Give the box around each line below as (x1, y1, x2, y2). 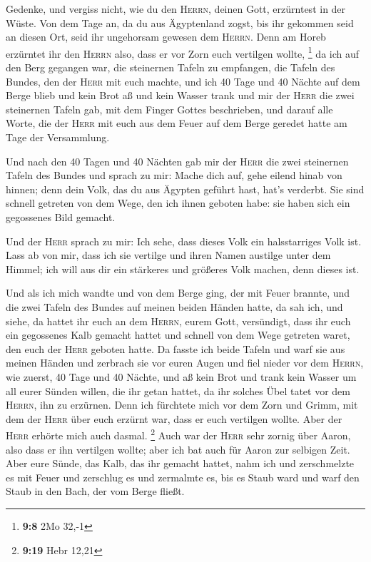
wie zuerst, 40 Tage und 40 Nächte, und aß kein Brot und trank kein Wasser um (6, 369, 357, 384)
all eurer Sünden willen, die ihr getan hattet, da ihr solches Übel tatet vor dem (6, 383, 350, 398)
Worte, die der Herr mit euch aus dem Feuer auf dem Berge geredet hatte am (6, 116, 347, 131)
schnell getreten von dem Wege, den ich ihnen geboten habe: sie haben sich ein (6, 195, 350, 210)
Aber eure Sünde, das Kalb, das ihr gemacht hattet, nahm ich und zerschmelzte (6, 456, 355, 471)
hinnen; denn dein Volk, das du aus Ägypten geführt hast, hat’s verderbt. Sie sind (6, 181, 365, 196)
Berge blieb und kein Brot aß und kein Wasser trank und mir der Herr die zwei (6, 88, 355, 103)
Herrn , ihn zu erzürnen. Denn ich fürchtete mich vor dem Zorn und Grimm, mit (6, 397, 358, 412)
